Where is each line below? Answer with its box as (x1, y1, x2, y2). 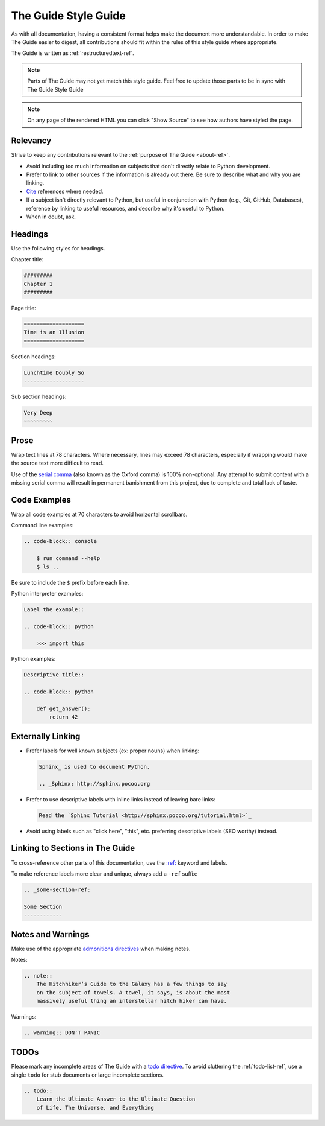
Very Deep (23, 409, 53, 416)
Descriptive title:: (23, 672, 84, 678)
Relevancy (11, 136, 52, 146)
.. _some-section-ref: (23, 886, 91, 893)
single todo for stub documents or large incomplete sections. (11, 1071, 164, 1078)
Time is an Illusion (23, 329, 84, 336)
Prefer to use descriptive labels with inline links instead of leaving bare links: (26, 795, 216, 803)
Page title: (11, 304, 36, 311)
